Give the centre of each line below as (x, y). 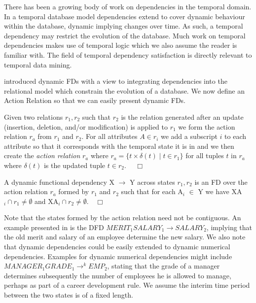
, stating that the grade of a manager (164, 266)
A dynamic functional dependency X (59, 182)
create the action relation (42, 155)
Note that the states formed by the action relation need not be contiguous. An (123, 218)
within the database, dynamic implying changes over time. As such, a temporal (124, 26)
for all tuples (205, 155)
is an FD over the (221, 182)
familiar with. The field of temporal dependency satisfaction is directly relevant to (128, 54)
